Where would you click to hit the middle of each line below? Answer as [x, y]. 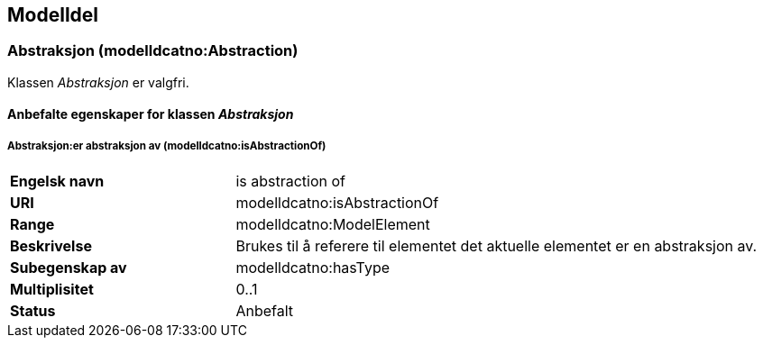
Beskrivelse [51, 246]
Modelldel [53, 15]
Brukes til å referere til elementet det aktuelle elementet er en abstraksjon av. [496, 246]
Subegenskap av [69, 268]
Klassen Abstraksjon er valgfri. [98, 82]
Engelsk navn [57, 182]
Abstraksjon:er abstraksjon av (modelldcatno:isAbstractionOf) [167, 145]
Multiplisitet [52, 290]
